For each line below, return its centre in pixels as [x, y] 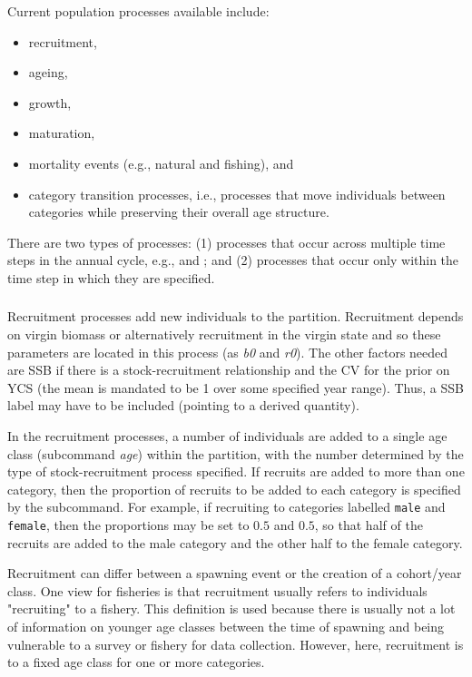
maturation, [62, 133]
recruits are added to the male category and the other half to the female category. [235, 542]
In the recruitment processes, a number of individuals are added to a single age [227, 436]
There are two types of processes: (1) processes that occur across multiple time [226, 242]
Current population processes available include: [138, 11]
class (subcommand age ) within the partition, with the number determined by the [236, 453]
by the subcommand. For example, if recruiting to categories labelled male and [226, 507]
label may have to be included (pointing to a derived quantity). [183, 405]
